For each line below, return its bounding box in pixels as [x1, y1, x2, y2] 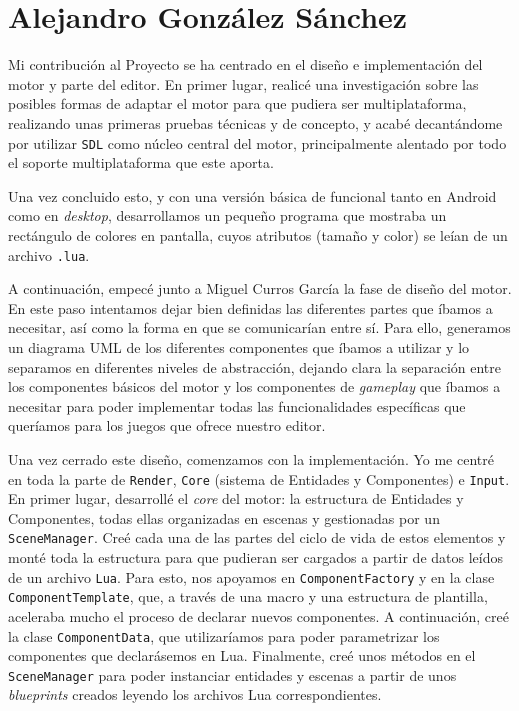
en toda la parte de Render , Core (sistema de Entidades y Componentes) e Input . [8, 468, 510, 489]
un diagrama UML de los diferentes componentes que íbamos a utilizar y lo [8, 336, 470, 357]
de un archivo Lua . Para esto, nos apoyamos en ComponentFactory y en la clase [8, 566, 495, 587]
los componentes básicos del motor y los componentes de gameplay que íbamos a [8, 376, 501, 397]
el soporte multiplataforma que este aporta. [8, 152, 274, 173]
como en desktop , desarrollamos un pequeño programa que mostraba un [8, 205, 447, 226]
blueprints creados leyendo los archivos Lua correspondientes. [8, 684, 382, 705]
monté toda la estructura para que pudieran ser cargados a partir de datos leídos [8, 547, 503, 568]
